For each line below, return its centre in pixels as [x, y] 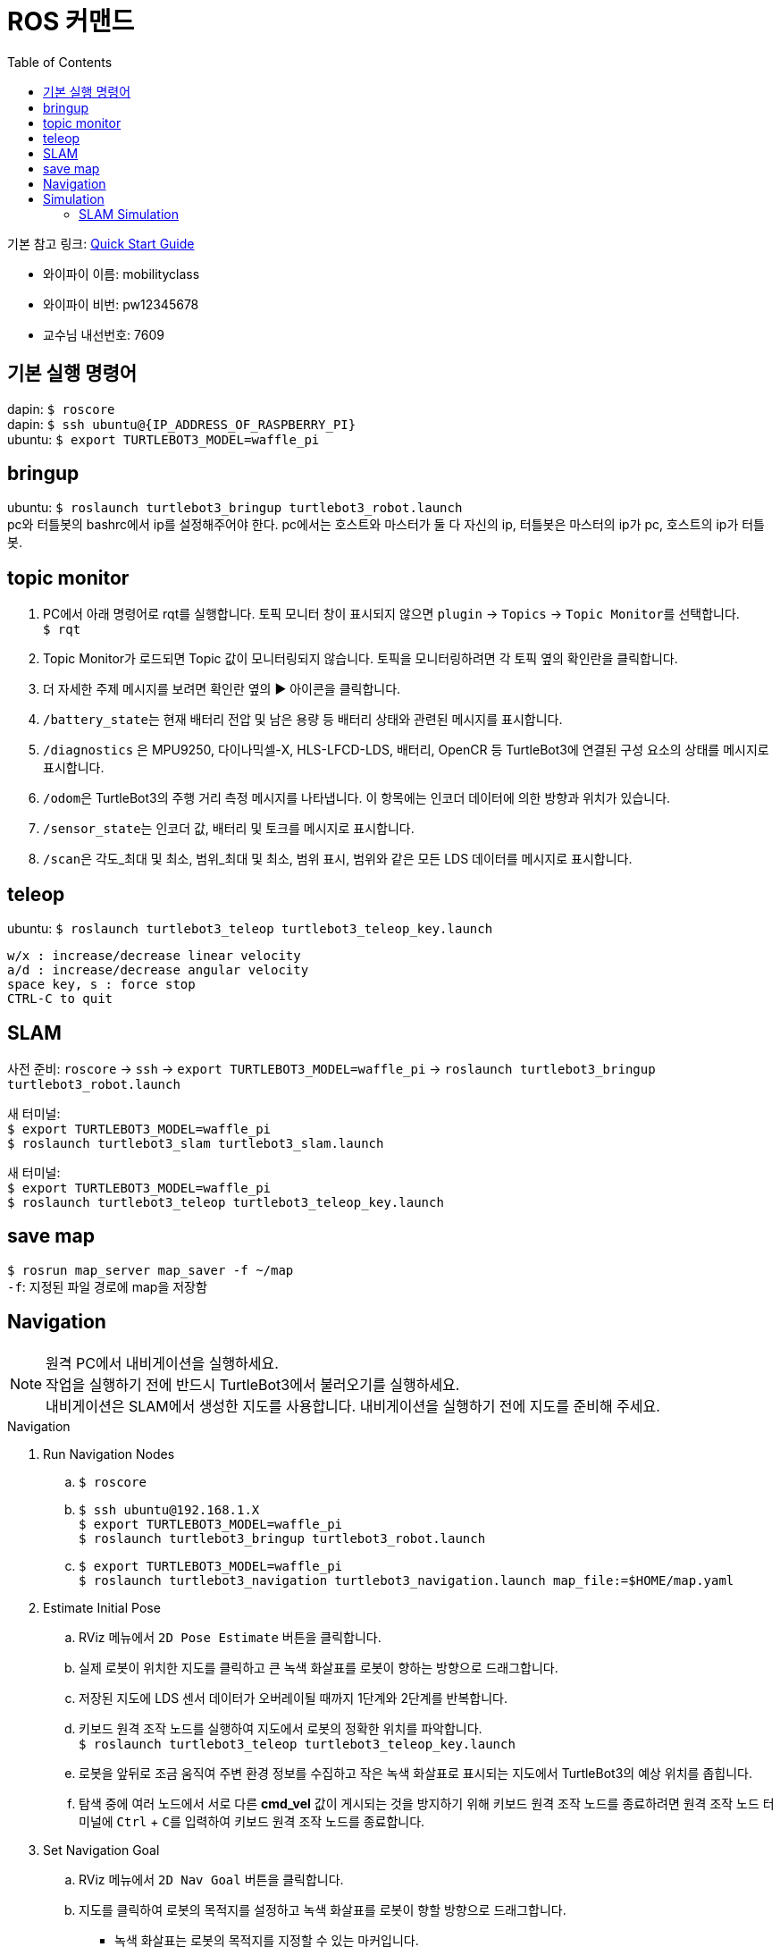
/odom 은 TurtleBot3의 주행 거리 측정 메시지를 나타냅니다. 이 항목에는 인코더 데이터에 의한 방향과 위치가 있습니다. [357, 798]
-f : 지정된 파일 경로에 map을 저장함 [107, 1286]
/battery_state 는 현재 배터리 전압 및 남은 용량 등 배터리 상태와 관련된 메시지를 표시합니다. [303, 720]
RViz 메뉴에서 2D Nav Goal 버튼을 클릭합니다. [211, 1879]
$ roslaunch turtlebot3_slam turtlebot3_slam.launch [196, 1143]
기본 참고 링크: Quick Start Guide [101, 243]
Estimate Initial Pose [102, 1607]
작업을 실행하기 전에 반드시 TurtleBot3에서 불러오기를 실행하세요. [253, 1384]
